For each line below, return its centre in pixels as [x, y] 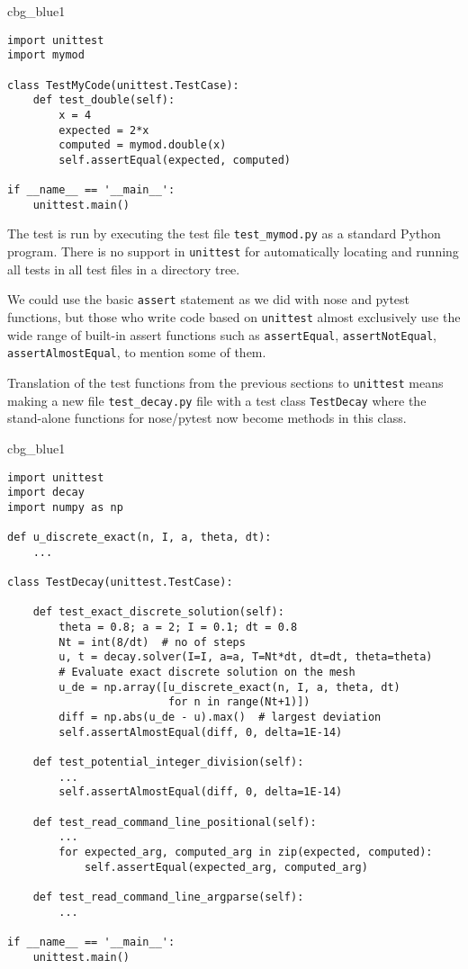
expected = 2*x [104, 130]
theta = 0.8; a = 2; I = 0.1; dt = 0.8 [178, 628]
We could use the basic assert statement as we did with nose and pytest [209, 299]
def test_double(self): [104, 100]
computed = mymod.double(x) [143, 145]
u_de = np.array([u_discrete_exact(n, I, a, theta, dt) [229, 687]
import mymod [46, 55]
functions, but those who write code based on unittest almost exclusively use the [234, 317]
